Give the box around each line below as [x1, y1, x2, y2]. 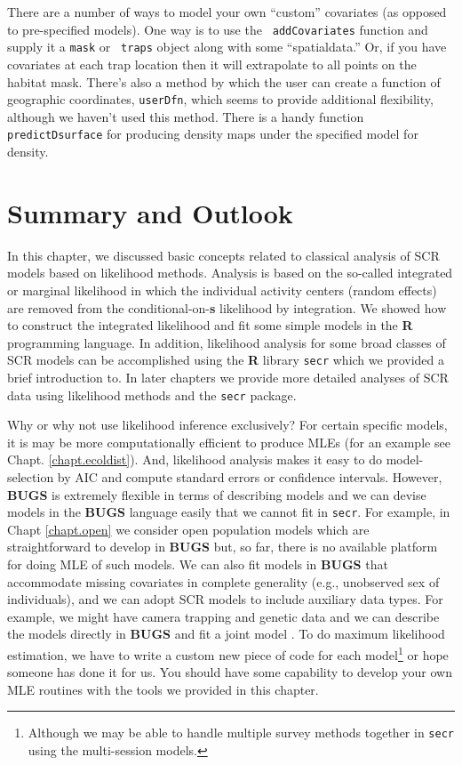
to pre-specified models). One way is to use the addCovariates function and [7, 20, 428, 38]
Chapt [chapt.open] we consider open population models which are [7, 519, 370, 538]
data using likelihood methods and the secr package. [7, 385, 297, 404]
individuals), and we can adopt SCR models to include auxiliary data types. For [7, 590, 443, 608]
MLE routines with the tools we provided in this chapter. [7, 680, 319, 698]
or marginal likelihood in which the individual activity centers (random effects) [7, 280, 437, 299]
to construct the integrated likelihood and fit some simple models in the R [7, 316, 413, 334]
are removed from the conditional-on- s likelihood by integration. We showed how [7, 298, 447, 317]
